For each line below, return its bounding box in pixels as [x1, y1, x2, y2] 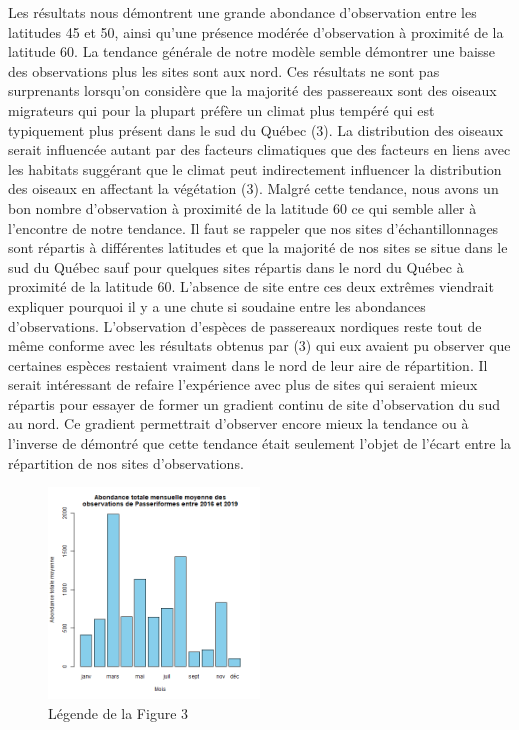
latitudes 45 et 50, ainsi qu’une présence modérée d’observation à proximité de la [8, 21, 504, 42]
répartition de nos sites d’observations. [8, 452, 244, 473]
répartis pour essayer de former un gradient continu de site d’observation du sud [8, 393, 500, 414]
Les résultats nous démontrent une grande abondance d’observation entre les [8, 2, 477, 22]
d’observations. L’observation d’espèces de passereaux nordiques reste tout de [8, 315, 482, 336]
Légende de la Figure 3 [48, 702, 189, 723]
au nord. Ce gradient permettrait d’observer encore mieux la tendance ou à [8, 413, 469, 434]
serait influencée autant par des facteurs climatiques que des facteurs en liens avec [8, 139, 511, 160]
